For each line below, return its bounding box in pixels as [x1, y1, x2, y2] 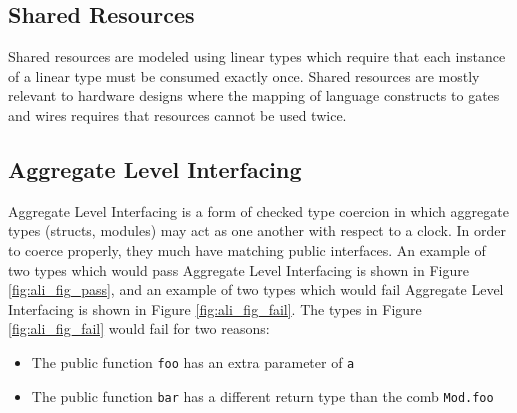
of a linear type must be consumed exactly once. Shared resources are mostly [8, 65, 480, 86]
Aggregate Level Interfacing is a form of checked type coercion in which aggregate [8, 200, 509, 221]
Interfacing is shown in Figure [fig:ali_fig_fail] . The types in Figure [8, 298, 422, 319]
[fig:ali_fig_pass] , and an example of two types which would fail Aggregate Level [8, 279, 504, 300]
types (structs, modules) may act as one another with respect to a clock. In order [8, 220, 506, 241]
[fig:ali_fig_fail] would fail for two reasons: [8, 318, 270, 339]
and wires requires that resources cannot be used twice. [8, 104, 347, 125]
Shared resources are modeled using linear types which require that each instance [8, 46, 506, 67]
